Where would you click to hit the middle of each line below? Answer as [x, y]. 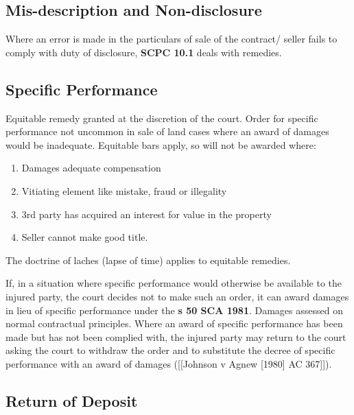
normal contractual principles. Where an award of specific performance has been [174, 323]
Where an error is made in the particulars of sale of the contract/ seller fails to [172, 39]
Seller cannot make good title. [85, 237]
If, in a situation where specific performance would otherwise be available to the [174, 283]
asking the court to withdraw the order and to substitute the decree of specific [170, 350]
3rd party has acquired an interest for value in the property [146, 214]
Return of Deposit [72, 400]
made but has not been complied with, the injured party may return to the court [176, 336]
